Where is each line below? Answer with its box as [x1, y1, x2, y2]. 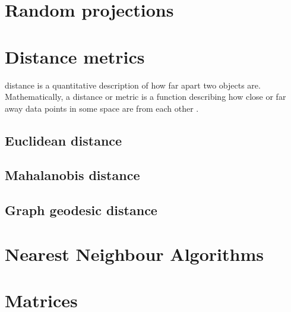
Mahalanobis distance [5, 166, 140, 184]
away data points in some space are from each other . [5, 102, 199, 114]
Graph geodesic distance [5, 201, 157, 219]
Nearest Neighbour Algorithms [5, 241, 264, 266]
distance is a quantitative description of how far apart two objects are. [5, 78, 261, 91]
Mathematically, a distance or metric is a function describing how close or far [5, 90, 286, 103]
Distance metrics [5, 44, 145, 68]
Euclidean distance [5, 131, 122, 149]
